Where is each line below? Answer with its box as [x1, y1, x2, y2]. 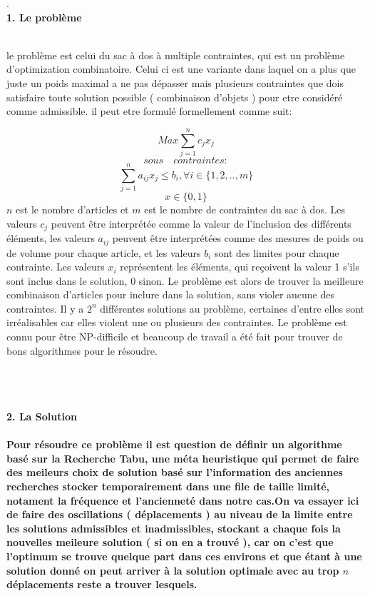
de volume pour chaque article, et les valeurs [6, 245, 201, 260]
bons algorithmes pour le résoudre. [6, 343, 158, 358]
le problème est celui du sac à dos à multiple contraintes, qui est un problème [6, 47, 345, 62]
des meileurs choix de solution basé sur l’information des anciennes [6, 465, 343, 480]
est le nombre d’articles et [16, 202, 129, 216]
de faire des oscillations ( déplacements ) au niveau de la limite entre [6, 507, 353, 522]
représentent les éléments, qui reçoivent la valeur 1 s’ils [120, 259, 359, 274]
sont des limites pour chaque [214, 245, 339, 260]
